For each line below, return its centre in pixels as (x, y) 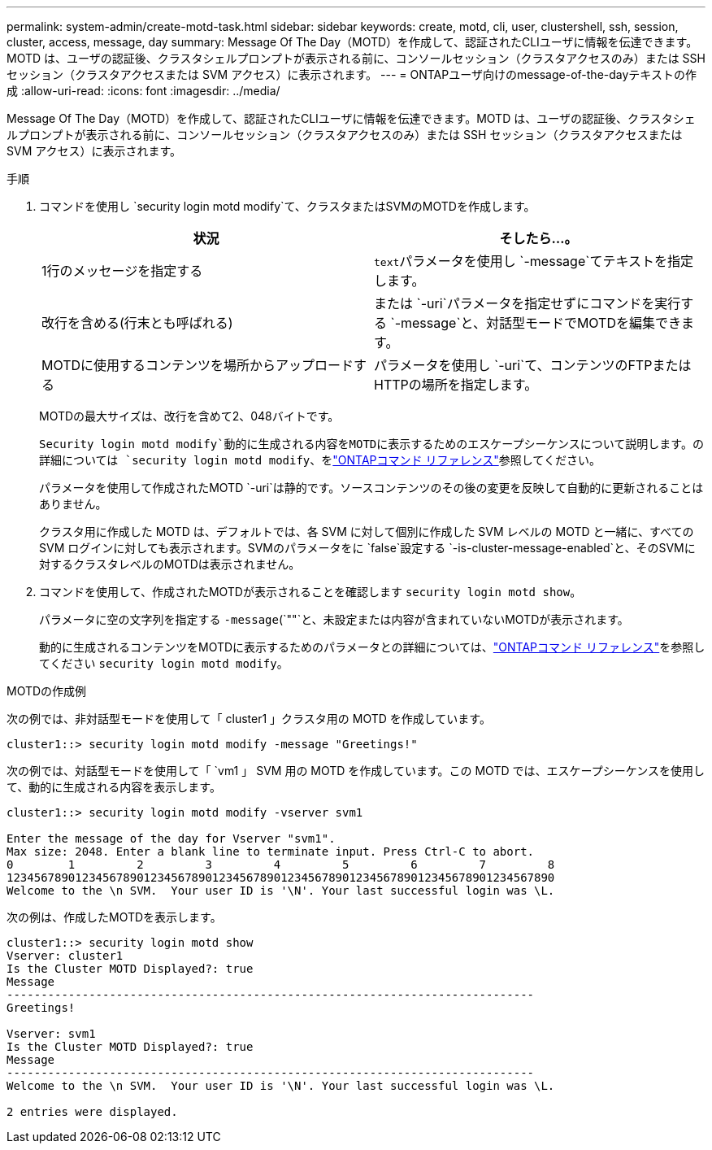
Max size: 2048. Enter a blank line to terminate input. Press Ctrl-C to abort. (271, 852)
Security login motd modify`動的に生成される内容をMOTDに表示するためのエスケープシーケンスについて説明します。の (371, 444)
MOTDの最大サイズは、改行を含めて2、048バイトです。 (189, 416)
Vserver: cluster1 (65, 956)
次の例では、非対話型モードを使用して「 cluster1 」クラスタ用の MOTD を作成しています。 (249, 719)
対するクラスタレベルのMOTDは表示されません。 (170, 564)
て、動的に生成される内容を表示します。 (114, 787)
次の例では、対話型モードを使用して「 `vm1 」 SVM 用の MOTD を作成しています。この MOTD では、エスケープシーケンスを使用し (356, 771)
